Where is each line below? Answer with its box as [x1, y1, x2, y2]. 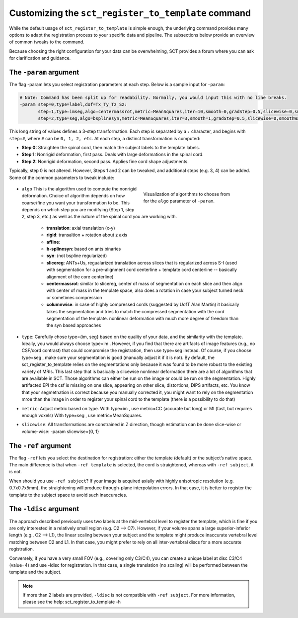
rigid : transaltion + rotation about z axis [46, 232, 128, 238]
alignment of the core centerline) [46, 273, 114, 279]
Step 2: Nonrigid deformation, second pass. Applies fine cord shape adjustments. [21, 158, 189, 164]
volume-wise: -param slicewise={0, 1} [21, 428, 99, 435]
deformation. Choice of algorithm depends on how [21, 193, 125, 199]
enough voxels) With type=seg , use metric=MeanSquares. [21, 413, 143, 418]
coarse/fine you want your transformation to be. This [21, 199, 130, 206]
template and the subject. [9, 569, 62, 575]
